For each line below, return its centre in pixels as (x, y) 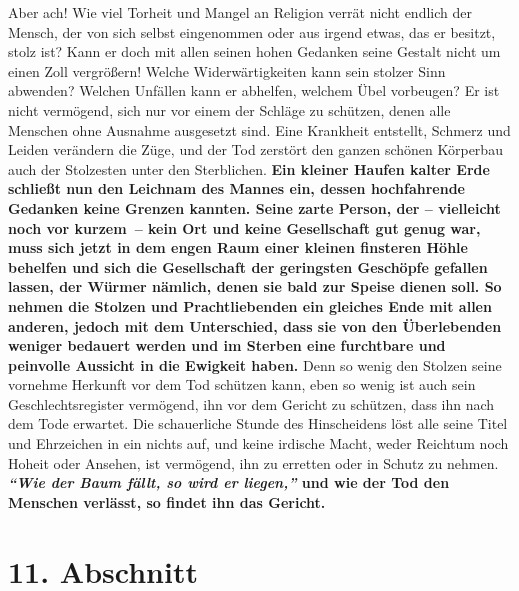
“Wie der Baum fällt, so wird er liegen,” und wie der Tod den (229, 482)
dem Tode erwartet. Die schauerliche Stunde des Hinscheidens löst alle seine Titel (258, 423)
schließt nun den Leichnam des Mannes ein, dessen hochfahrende (236, 188)
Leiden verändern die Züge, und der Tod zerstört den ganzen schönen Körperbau (255, 149)
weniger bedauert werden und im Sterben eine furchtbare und (227, 345)
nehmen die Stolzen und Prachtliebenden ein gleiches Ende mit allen (250, 305)
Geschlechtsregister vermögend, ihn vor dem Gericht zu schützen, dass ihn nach (251, 403)
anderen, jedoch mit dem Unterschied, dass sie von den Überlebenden (255, 325)
